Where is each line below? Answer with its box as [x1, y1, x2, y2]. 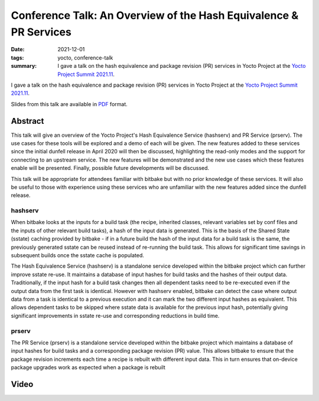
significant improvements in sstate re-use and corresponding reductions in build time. [11, 312, 220, 319]
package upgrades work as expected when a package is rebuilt [11, 364, 165, 371]
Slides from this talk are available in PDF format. [11, 100, 128, 107]
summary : [11, 63, 37, 70]
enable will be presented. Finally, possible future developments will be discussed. [11, 165, 210, 172]
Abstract [11, 116, 44, 126]
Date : [11, 46, 25, 53]
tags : [11, 54, 24, 61]
